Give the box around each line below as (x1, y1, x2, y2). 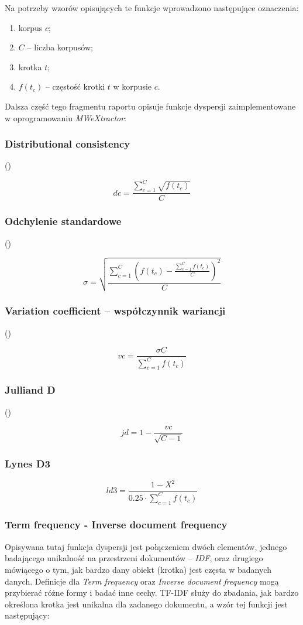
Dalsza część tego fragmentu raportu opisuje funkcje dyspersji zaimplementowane (5, 100, 296, 112)
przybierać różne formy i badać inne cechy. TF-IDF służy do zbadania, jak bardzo (5, 586, 299, 599)
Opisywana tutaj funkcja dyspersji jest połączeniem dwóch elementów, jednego (5, 540, 287, 552)
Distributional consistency (5, 136, 130, 151)
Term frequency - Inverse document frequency (5, 517, 228, 532)
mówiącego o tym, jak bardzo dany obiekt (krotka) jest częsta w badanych (5, 563, 271, 575)
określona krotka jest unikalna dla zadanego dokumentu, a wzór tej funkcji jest (5, 597, 288, 610)
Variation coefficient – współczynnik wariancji (5, 303, 226, 318)
